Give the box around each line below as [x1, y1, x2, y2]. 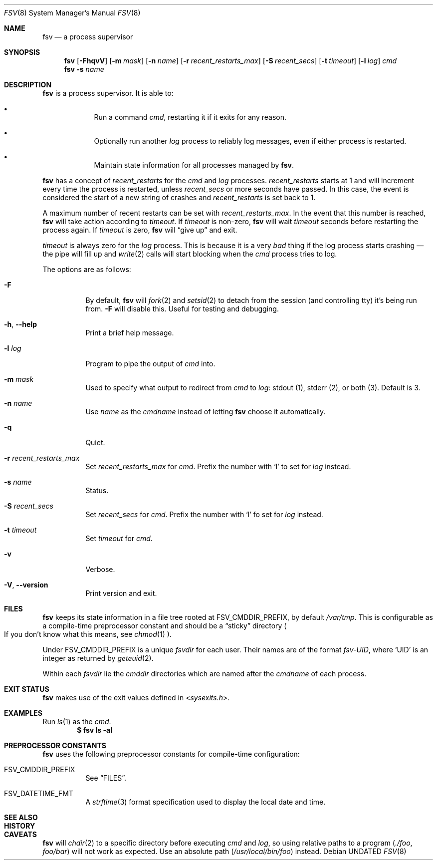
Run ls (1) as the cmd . [42, 717, 111, 726]
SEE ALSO [4, 813, 38, 822]
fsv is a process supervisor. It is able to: [42, 89, 174, 97]
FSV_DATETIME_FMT [4, 789, 73, 798]
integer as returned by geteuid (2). [42, 654, 154, 662]
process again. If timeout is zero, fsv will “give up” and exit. [42, 226, 237, 234]
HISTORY [4, 822, 35, 830]
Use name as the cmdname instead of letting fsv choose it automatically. [85, 407, 326, 416]
